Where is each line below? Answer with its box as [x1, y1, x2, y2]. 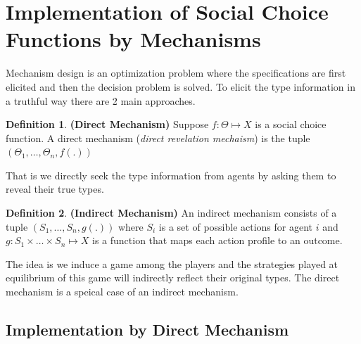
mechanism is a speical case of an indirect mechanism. [6, 284, 239, 299]
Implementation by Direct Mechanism [6, 319, 289, 340]
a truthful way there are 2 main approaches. [6, 93, 196, 108]
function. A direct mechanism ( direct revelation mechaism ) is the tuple [6, 130, 310, 145]
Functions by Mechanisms [6, 25, 261, 53]
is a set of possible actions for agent [158, 219, 313, 234]
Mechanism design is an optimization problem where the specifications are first [6, 65, 346, 80]
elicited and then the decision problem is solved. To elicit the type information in [6, 79, 355, 94]
